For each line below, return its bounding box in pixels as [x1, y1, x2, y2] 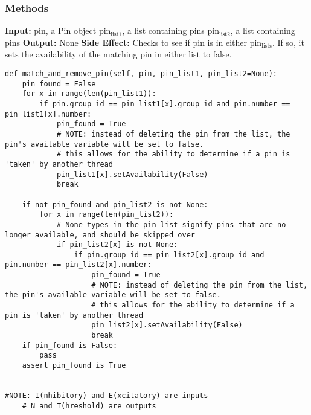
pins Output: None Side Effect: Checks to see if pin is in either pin [5, 36, 262, 48]
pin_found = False [22, 79, 96, 88]
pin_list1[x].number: [5, 109, 92, 118]
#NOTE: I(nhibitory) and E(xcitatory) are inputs [5, 391, 208, 400]
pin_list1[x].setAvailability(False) [56, 170, 208, 179]
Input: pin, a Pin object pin [5, 24, 111, 37]
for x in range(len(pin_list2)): [39, 210, 174, 219]
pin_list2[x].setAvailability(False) [91, 321, 243, 330]
